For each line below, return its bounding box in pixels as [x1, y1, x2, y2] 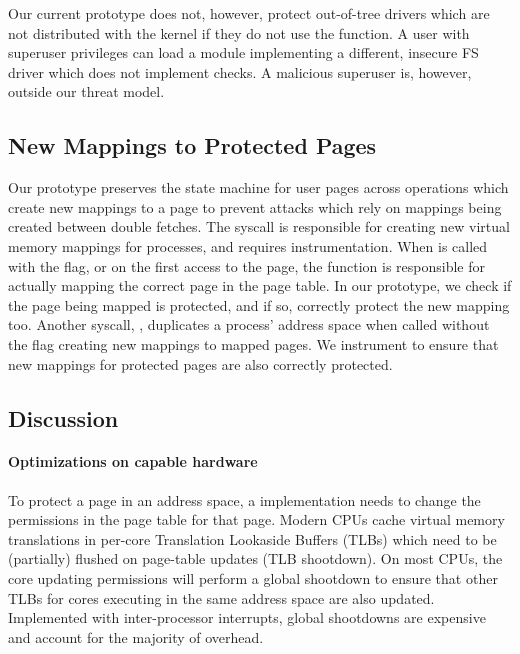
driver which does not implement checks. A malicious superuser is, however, [8, 61, 472, 82]
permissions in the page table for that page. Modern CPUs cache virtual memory [8, 509, 505, 530]
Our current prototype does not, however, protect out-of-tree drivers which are [8, 3, 490, 23]
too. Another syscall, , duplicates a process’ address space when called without [8, 314, 490, 335]
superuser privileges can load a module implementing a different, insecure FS [8, 42, 479, 63]
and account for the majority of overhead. [8, 626, 264, 647]
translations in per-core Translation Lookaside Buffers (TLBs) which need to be [8, 528, 497, 549]
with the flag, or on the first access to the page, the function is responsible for [8, 255, 485, 276]
